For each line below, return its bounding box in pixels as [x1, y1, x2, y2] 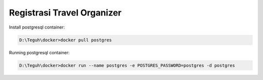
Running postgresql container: [9, 49, 70, 55]
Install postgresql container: [9, 24, 65, 30]
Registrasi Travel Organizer [9, 7, 122, 18]
